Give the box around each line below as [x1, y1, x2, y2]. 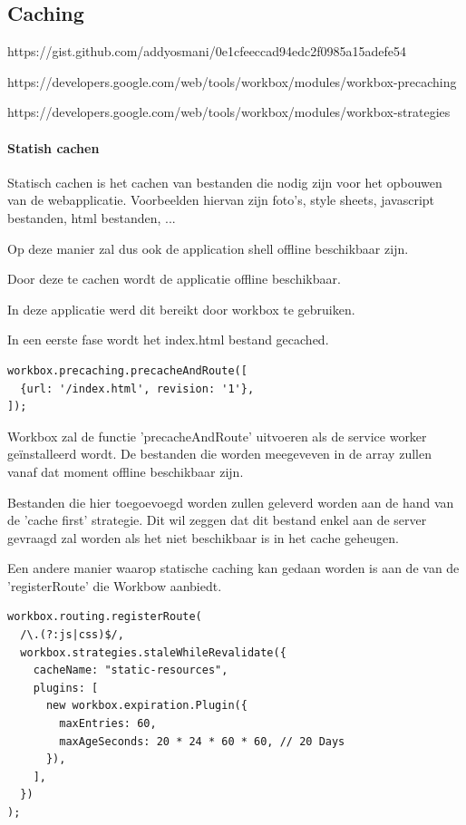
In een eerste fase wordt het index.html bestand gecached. [7, 330, 329, 349]
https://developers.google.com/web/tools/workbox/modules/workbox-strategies [7, 102, 451, 121]
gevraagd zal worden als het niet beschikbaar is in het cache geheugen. [7, 528, 399, 547]
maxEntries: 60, [59, 717, 157, 731]
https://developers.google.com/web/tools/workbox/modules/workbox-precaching [7, 72, 457, 91]
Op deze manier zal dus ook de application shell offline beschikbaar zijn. [7, 238, 409, 257]
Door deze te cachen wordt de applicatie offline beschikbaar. [7, 269, 341, 288]
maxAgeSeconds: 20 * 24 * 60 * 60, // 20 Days [59, 734, 345, 748]
